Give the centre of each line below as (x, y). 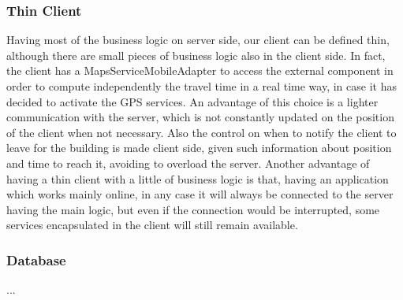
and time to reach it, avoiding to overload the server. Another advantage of (188, 163)
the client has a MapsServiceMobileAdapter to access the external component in (200, 70)
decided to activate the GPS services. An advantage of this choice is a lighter (192, 101)
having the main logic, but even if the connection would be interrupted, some (193, 209)
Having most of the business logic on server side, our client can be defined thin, (198, 40)
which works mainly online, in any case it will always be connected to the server (200, 194)
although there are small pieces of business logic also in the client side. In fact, (196, 55)
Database (36, 259)
